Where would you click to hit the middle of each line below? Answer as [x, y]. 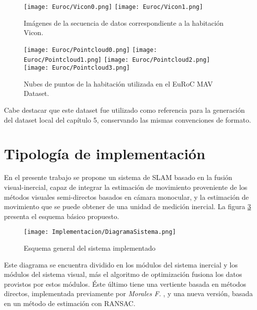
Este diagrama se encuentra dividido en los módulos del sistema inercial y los [121, 264]
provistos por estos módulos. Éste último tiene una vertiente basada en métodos [125, 284]
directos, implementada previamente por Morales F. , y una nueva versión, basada [128, 293]
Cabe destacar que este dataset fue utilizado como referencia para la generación [125, 110]
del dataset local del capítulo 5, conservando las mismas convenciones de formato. [128, 119]
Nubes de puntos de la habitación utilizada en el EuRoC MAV [118, 83]
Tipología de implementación [105, 154]
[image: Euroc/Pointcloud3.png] [77, 68]
